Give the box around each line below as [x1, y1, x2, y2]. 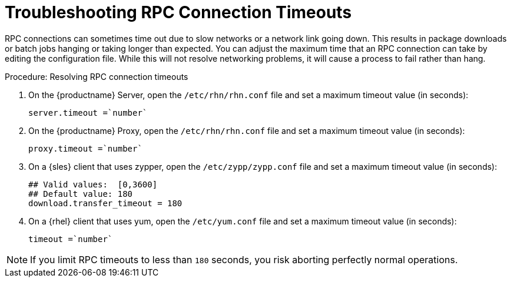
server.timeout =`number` [28, 108, 148, 117]
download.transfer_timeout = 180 [28, 198, 182, 208]
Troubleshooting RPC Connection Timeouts [5, 2, 352, 22]
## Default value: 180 [28, 189, 133, 199]
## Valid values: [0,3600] [28, 179, 158, 189]
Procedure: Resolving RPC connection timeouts [5, 71, 188, 82]
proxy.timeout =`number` [28, 143, 142, 153]
